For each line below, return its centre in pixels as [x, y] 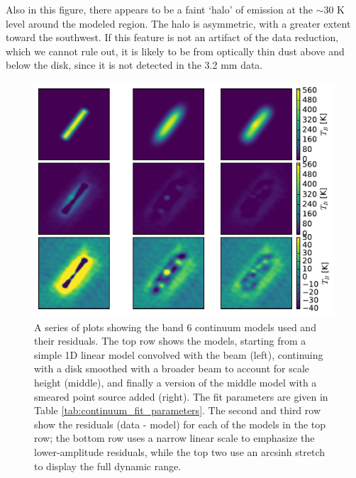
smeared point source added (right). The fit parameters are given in [181, 396]
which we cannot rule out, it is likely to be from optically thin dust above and [175, 51]
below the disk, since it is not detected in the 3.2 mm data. [134, 65]
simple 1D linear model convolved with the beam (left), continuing [179, 354]
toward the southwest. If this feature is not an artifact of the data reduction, [172, 37]
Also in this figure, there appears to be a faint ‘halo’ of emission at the [159, 9]
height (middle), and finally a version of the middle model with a [176, 382]
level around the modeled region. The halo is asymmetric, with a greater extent [178, 23]
